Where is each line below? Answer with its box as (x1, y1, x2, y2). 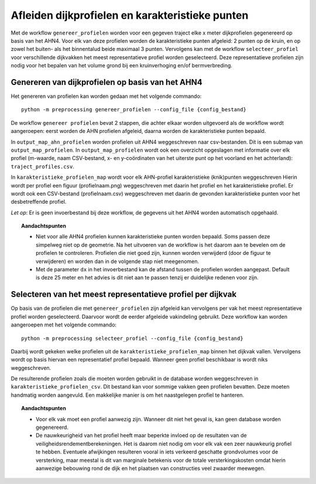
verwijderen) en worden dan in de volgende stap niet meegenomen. (36, 258, 200, 265)
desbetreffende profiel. (11, 198, 67, 205)
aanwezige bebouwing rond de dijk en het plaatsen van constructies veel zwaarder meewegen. (36, 465, 266, 472)
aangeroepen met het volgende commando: (11, 321, 117, 328)
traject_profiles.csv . (11, 163, 74, 170)
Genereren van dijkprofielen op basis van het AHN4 (11, 77, 202, 87)
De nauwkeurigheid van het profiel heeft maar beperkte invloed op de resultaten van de (36, 432, 247, 439)
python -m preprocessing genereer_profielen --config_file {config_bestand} (21, 106, 247, 113)
